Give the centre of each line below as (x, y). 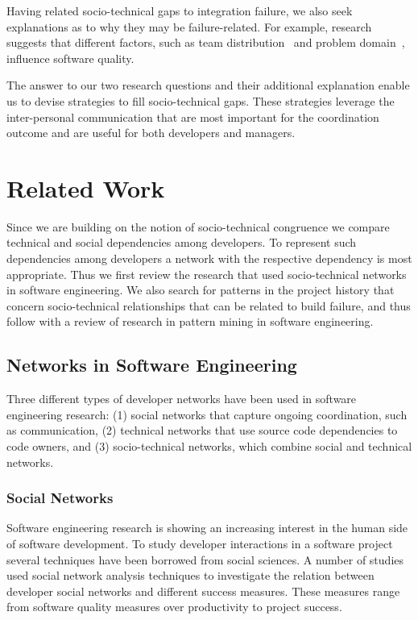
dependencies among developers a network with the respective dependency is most (209, 258)
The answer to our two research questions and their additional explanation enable (208, 85)
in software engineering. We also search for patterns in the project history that (201, 290)
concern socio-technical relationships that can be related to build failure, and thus (209, 305)
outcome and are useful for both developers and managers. (151, 133)
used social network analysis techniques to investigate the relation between (190, 575)
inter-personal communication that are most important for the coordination (193, 117)
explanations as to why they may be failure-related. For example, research (189, 26)
